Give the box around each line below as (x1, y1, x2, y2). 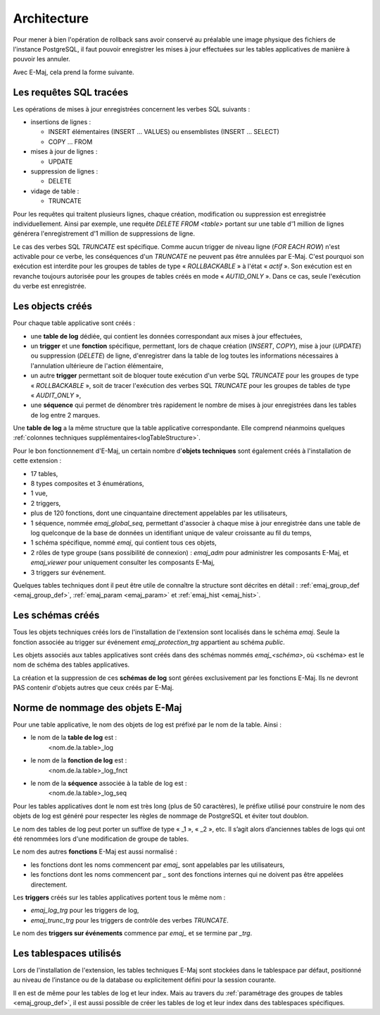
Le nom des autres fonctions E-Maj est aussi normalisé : (13, 847, 177, 856)
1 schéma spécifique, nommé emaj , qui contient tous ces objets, (30, 538, 217, 547)
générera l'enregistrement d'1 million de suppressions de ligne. (13, 229, 196, 238)
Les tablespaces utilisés (13, 947, 122, 959)
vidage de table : (30, 187, 80, 195)
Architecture (13, 11, 89, 26)
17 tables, (30, 469, 58, 478)
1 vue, (30, 489, 48, 497)
